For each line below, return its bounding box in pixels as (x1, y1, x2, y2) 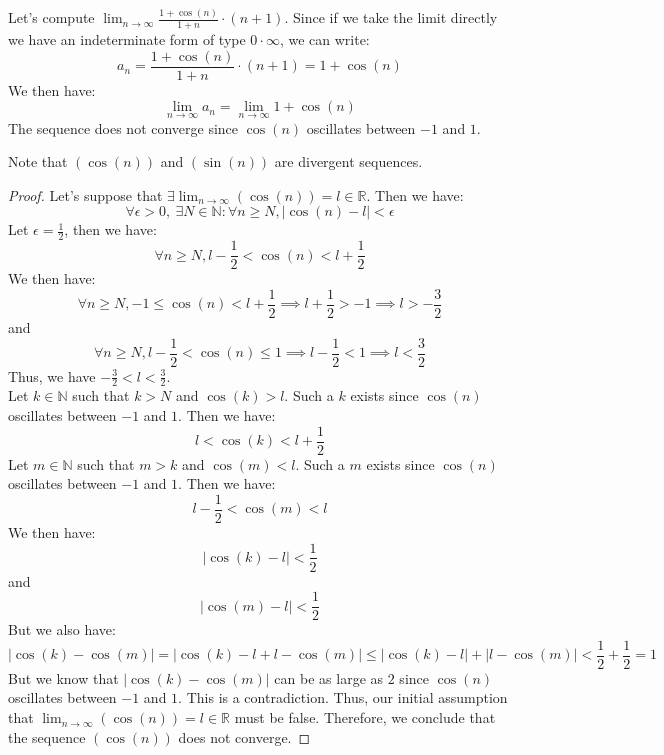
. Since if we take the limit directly (284, 7, 498, 28)
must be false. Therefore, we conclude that (234, 707, 496, 728)
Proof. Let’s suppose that (8, 184, 163, 205)
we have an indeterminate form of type (8, 29, 246, 50)
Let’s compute (8, 7, 95, 28)
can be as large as (274, 667, 384, 688)
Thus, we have (8, 365, 96, 386)
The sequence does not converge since (8, 117, 239, 138)
